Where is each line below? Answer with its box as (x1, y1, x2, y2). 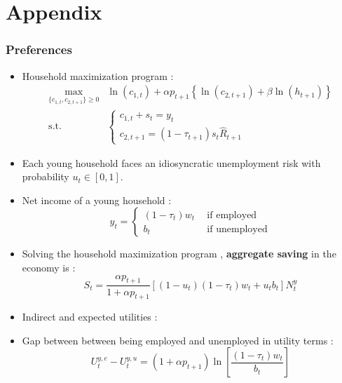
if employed (207, 210, 257, 220)
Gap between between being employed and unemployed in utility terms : (22, 332, 334, 347)
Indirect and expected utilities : (22, 309, 158, 324)
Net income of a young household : (22, 192, 172, 207)
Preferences (6, 41, 72, 58)
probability (22, 169, 69, 184)
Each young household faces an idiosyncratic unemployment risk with (22, 155, 321, 170)
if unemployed (207, 224, 268, 234)
